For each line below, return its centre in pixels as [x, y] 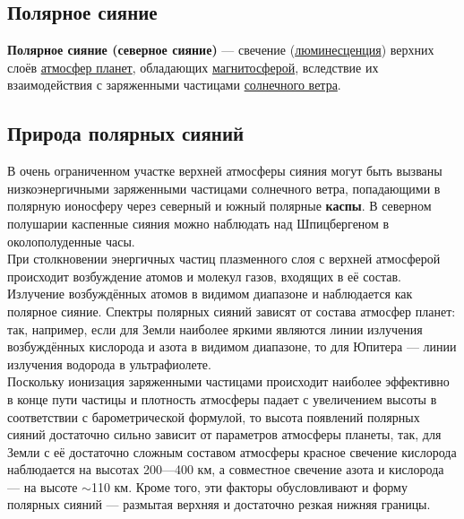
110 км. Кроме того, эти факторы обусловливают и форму [249, 486]
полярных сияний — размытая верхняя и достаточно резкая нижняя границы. [219, 504]
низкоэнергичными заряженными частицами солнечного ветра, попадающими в [224, 188]
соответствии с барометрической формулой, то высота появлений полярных [214, 416]
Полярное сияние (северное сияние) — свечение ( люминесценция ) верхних [221, 50]
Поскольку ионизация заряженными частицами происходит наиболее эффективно [228, 381]
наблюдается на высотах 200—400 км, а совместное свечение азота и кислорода [226, 469]
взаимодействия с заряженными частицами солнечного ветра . [174, 85]
